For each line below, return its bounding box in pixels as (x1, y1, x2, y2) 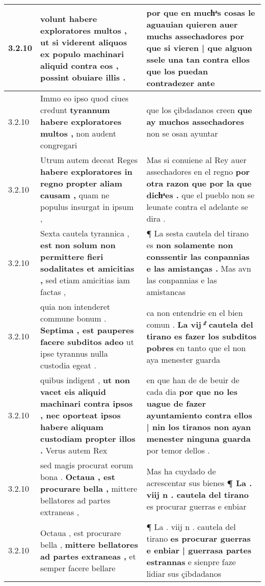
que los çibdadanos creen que (146, 104, 252, 116)
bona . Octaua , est (40, 471, 115, 483)
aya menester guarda (146, 353, 221, 365)
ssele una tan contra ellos (146, 54, 250, 65)
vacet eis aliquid (40, 386, 106, 397)
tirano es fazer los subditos (146, 330, 257, 342)
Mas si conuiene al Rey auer (146, 154, 247, 166)
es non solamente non (146, 239, 233, 251)
